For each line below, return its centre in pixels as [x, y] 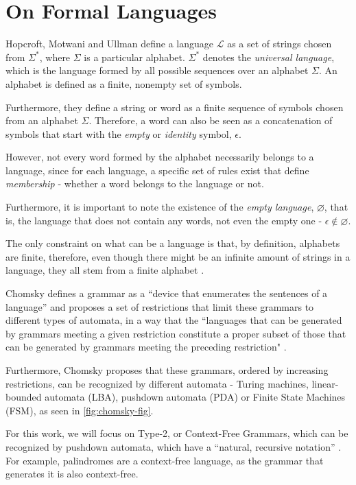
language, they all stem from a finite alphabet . [105, 270]
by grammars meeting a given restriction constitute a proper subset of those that [176, 333]
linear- [325, 383]
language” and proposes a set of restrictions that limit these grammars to [160, 306]
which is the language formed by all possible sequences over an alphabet [157, 70]
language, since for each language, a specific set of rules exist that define [157, 170]
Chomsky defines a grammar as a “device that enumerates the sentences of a [167, 293]
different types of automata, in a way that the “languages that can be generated [174, 320]
